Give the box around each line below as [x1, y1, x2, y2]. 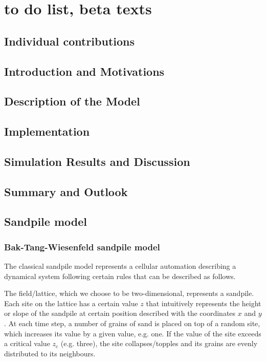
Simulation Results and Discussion [4, 153, 190, 169]
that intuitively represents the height [146, 297, 261, 308]
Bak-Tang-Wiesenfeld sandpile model [4, 240, 160, 253]
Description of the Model [4, 93, 140, 109]
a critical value [4, 338, 50, 349]
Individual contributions [4, 33, 135, 49]
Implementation [4, 123, 90, 139]
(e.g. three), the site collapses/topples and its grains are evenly [60, 338, 258, 349]
